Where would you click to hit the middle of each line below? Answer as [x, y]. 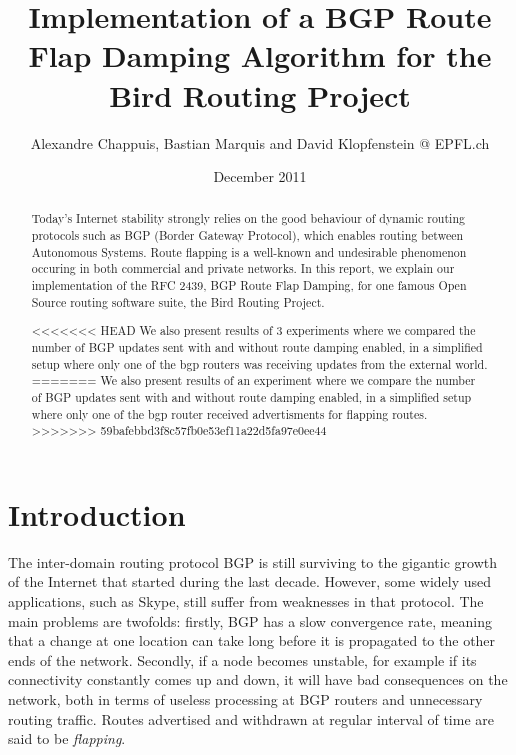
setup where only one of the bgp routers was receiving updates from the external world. [259, 363]
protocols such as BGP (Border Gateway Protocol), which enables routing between [247, 235]
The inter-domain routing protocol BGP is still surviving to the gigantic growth [253, 561]
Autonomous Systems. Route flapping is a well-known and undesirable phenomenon [249, 251]
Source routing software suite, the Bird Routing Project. [178, 301]
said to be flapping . [67, 738]
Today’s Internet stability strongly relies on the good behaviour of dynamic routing [248, 218]
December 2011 [260, 176]
